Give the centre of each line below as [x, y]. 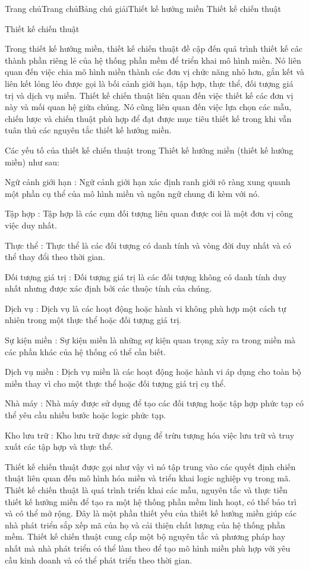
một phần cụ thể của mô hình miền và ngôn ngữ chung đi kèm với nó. [132, 193]
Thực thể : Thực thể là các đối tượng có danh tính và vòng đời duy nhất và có [148, 245]
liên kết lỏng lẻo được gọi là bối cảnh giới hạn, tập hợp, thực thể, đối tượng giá [149, 83]
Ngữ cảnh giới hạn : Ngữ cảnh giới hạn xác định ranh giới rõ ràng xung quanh [148, 182]
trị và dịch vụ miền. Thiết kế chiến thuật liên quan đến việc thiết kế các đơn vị [149, 95]
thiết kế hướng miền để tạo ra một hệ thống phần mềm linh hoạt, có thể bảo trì [151, 501]
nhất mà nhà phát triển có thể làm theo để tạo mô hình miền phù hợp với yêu [148, 548]
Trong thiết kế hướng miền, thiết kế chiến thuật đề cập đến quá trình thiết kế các [154, 48]
